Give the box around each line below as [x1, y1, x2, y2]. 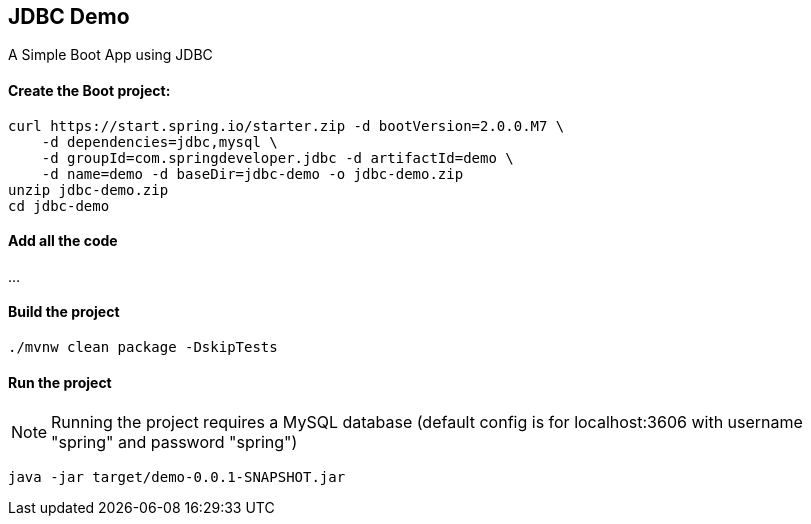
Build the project [8, 303, 120, 321]
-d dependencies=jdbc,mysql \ [41, 133, 278, 150]
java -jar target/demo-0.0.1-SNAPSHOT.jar [8, 469, 346, 486]
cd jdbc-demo [8, 197, 110, 214]
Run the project [8, 373, 112, 391]
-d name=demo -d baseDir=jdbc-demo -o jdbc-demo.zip [41, 165, 464, 182]
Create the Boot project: [8, 82, 171, 100]
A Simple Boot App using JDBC [8, 46, 213, 64]
